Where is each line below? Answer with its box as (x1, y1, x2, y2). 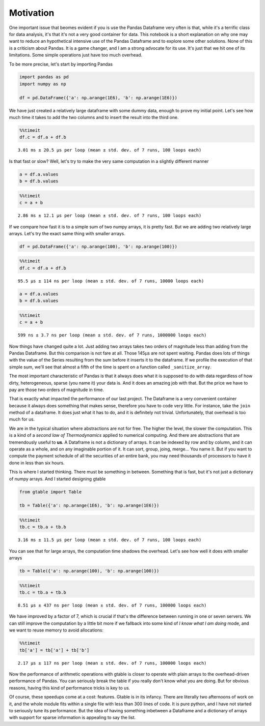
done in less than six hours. (9, 460, 65, 466)
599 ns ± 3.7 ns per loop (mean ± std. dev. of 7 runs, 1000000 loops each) (18, 333, 207, 338)
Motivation (9, 7, 54, 18)
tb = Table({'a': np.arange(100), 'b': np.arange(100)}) (19, 568, 159, 574)
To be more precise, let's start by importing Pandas (9, 61, 113, 67)
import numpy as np (19, 81, 66, 87)
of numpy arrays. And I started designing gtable (9, 476, 106, 482)
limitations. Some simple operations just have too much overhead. (9, 52, 142, 58)
